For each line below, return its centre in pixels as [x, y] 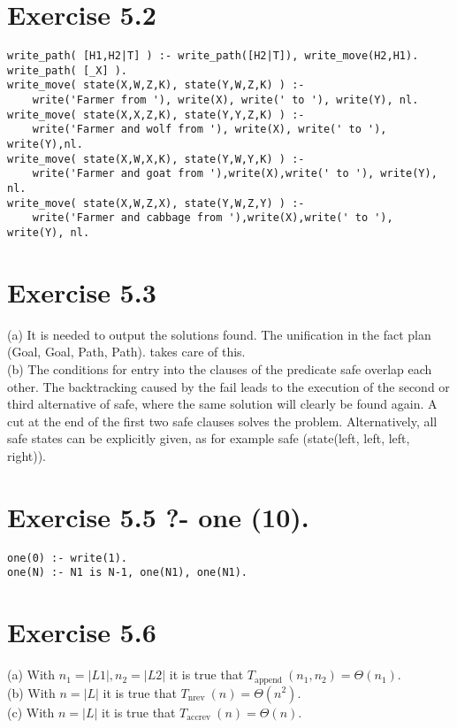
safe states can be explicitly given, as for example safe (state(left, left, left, [209, 438]
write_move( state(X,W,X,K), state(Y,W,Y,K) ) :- [156, 159]
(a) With [31, 674]
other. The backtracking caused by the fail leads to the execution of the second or [228, 386]
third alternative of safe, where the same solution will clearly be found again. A [222, 404]
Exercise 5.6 [82, 632]
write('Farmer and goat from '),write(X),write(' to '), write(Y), [235, 174]
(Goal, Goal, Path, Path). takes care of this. [126, 352]
